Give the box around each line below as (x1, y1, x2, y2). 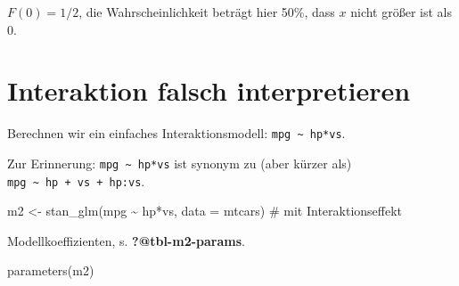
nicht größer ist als (350, 3, 453, 20)
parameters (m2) (7, 261, 94, 280)
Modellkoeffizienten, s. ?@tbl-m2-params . (7, 231, 245, 249)
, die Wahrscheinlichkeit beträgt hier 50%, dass (78, 3, 335, 20)
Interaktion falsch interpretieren (7, 72, 411, 109)
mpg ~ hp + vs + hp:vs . (7, 171, 145, 190)
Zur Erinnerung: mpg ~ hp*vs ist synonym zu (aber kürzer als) (7, 153, 352, 172)
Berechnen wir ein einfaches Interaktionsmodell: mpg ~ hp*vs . (7, 124, 346, 143)
